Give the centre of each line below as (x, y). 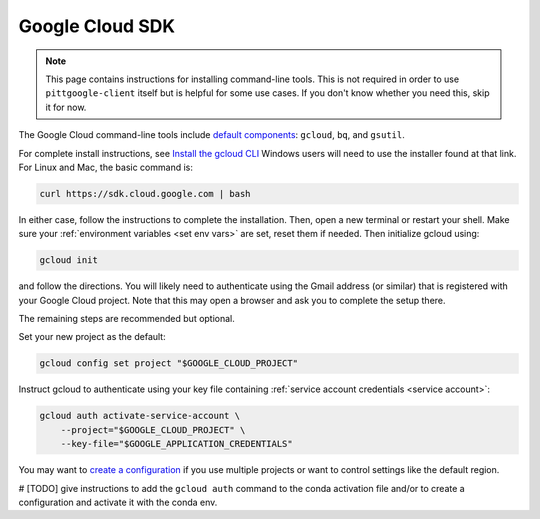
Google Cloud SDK (96, 26)
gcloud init (69, 260)
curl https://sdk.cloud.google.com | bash (145, 193)
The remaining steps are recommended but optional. (126, 318)
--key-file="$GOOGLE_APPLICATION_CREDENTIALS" (177, 444)
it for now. (66, 107)
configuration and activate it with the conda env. (118, 502)
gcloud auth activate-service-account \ (139, 416)
